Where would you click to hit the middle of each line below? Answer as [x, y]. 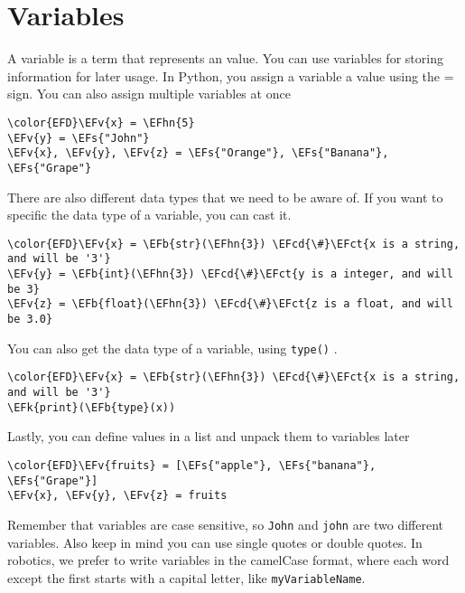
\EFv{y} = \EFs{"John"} [79, 138]
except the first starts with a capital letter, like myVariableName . [186, 577]
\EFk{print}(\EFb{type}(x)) [92, 407]
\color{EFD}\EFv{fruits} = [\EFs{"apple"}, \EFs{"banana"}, [192, 465]
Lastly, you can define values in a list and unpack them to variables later [209, 436]
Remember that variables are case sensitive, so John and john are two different [226, 524]
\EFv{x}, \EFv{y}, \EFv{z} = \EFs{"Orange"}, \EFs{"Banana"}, [198, 153]
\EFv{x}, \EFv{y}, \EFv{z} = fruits [117, 496]
